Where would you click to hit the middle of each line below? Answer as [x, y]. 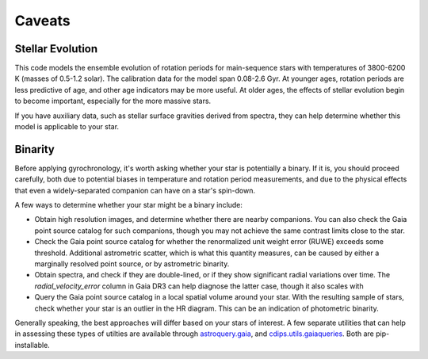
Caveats [42, 21]
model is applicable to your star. [67, 127]
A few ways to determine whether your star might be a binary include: [129, 205]
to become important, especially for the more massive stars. [113, 101]
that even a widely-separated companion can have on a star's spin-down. [135, 190]
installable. [32, 345]
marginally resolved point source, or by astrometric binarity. [132, 264]
